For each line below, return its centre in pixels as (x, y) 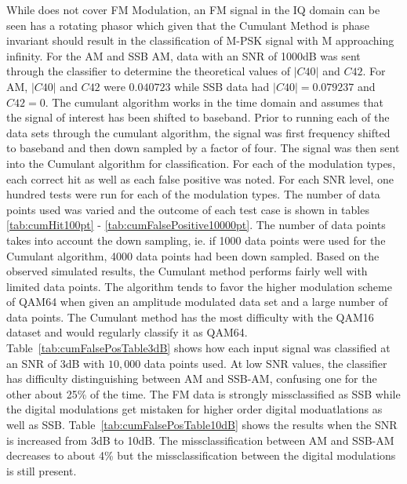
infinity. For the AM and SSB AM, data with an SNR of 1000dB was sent (184, 55)
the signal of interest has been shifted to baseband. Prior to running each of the (198, 117)
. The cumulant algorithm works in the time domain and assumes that (214, 102)
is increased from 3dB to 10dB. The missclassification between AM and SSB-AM (200, 440)
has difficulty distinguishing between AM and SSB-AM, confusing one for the (192, 378)
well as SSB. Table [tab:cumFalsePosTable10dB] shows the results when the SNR (202, 425)
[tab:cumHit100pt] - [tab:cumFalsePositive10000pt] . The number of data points (196, 225)
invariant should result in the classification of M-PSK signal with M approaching (200, 40)
